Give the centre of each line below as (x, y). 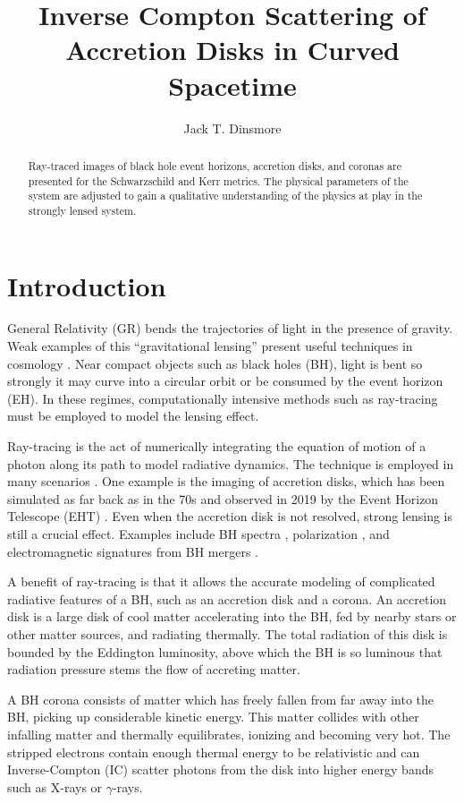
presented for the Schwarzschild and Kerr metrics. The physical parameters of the (218, 180)
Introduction (87, 285)
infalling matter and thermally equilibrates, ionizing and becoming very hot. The (229, 734)
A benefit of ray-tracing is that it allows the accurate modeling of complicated (221, 581)
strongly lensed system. (82, 210)
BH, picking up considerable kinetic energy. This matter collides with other (213, 717)
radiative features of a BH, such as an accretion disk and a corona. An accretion (227, 598)
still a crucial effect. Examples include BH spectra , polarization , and (198, 533)
